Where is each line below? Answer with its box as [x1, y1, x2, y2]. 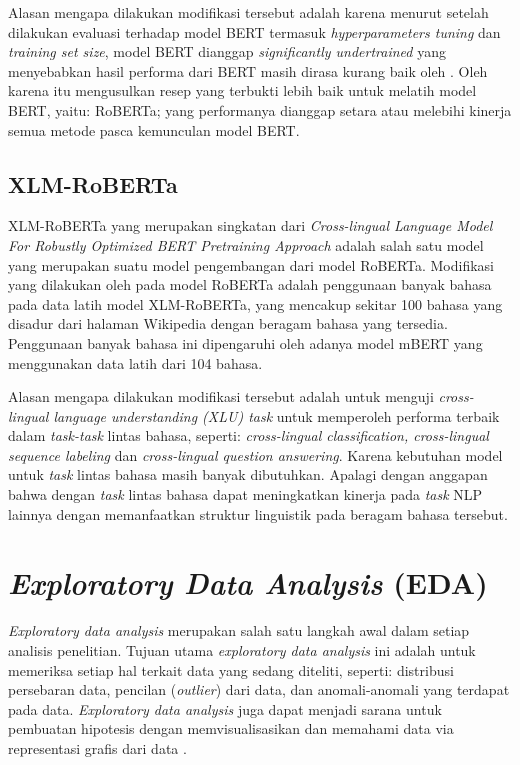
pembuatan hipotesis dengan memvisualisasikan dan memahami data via [8, 718, 454, 739]
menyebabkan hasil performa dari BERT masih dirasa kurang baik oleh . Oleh [8, 60, 488, 81]
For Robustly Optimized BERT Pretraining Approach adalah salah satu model [8, 234, 484, 255]
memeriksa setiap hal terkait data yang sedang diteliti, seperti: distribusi [8, 659, 454, 680]
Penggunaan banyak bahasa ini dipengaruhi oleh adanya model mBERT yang [8, 332, 483, 353]
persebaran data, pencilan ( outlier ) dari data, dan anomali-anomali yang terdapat [8, 679, 510, 700]
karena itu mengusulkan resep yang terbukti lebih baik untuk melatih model [8, 80, 477, 101]
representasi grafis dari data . [8, 737, 187, 758]
